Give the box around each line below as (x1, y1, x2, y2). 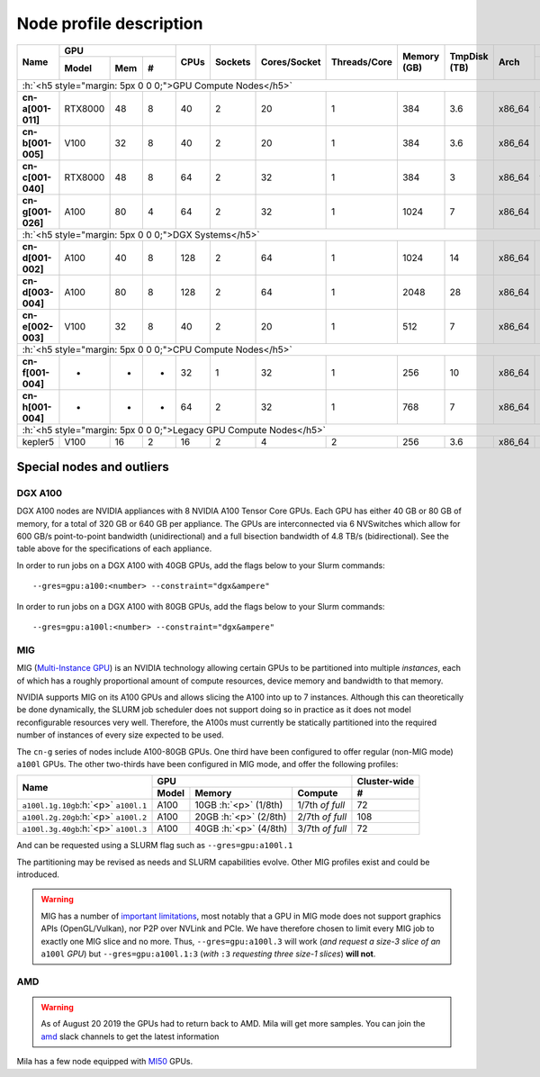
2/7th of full (297, 810, 347, 823)
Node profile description (16, 14, 203, 33)
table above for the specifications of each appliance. (16, 543, 212, 554)
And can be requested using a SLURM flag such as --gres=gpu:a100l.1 (16, 840, 293, 851)
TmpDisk (449, 50, 490, 63)
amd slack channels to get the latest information (40, 1031, 220, 1042)
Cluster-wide (356, 775, 414, 788)
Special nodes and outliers (16, 459, 170, 475)
